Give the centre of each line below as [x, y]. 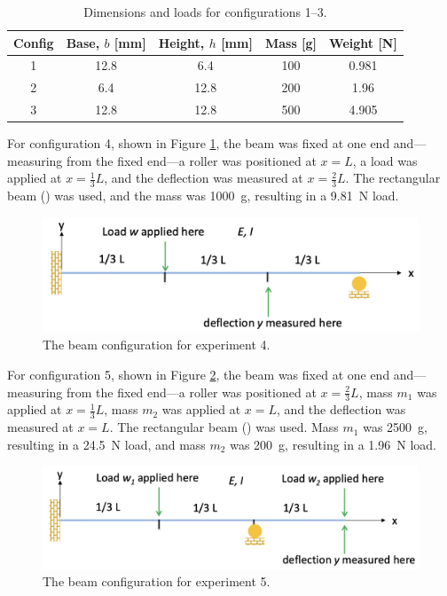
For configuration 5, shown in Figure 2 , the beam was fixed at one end [199, 375]
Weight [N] [363, 42]
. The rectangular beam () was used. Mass [224, 427]
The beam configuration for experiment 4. [157, 345]
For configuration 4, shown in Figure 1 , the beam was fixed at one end [199, 143]
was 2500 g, [395, 427]
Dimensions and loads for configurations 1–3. [205, 12]
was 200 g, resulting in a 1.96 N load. [333, 444]
